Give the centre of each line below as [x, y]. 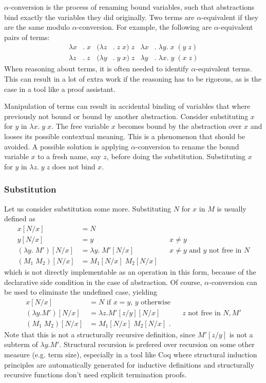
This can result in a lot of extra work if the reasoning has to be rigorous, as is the [133, 79]
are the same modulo [37, 27]
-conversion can [233, 282]
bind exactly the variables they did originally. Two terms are [99, 17]
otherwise [156, 302]
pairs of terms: [27, 37]
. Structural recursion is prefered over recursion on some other [157, 344]
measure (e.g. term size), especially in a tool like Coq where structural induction [131, 354]
